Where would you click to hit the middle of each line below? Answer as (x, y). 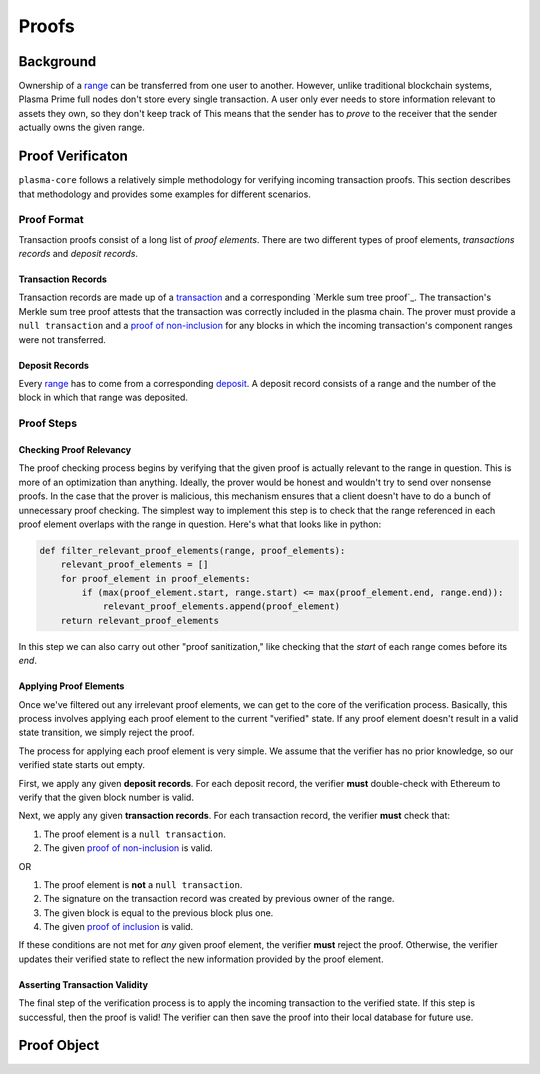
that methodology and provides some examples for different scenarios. (165, 194)
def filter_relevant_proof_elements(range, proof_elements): (192, 550)
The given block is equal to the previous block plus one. (158, 912)
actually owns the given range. (81, 127)
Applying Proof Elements (71, 686)
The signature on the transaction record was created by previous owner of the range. (219, 899)
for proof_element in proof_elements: (155, 578)
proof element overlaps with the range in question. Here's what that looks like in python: (200, 524)
